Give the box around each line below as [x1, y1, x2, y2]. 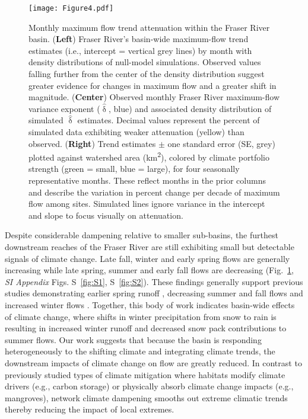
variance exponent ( [28, 102, 100, 114]
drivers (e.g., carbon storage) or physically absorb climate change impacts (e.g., [5, 380, 294, 392]
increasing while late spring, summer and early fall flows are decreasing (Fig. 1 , [5, 264, 294, 276]
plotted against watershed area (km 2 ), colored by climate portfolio [28, 149, 269, 163]
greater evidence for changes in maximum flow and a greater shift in [28, 79, 277, 91]
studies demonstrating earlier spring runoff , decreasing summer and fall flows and [5, 287, 303, 299]
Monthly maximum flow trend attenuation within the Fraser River [28, 21, 270, 33]
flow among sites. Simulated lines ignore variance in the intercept [28, 197, 265, 210]
